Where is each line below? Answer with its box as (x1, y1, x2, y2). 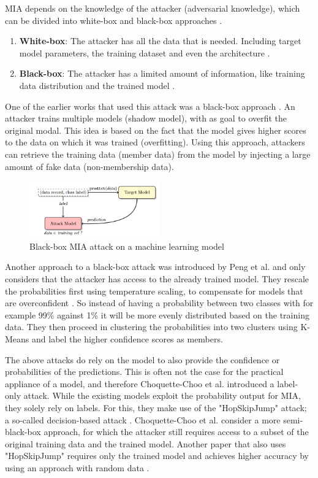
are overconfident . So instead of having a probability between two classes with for (5, 296, 314, 309)
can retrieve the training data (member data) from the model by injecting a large (5, 147, 311, 160)
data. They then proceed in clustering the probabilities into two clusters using (5, 320, 298, 333)
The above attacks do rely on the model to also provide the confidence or (5, 353, 280, 366)
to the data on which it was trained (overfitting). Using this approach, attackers (5, 136, 305, 148)
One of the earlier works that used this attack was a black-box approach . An (5, 99, 295, 112)
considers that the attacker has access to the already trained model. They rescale (5, 272, 309, 285)
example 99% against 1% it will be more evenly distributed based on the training (5, 308, 309, 321)
